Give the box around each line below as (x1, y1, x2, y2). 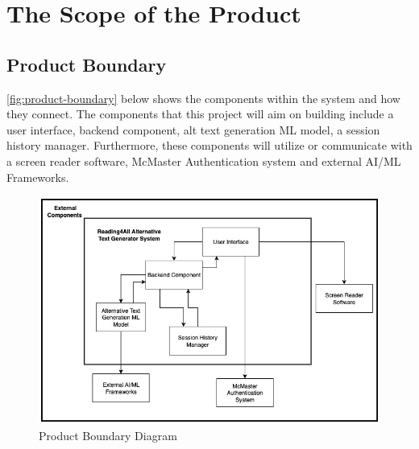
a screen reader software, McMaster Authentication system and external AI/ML (6, 152, 401, 169)
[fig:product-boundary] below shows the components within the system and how (6, 89, 400, 106)
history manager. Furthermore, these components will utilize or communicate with (6, 137, 413, 154)
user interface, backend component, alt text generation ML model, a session (6, 121, 380, 138)
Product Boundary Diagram (39, 426, 177, 443)
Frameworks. (6, 168, 69, 185)
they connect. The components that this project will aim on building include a (6, 105, 394, 122)
